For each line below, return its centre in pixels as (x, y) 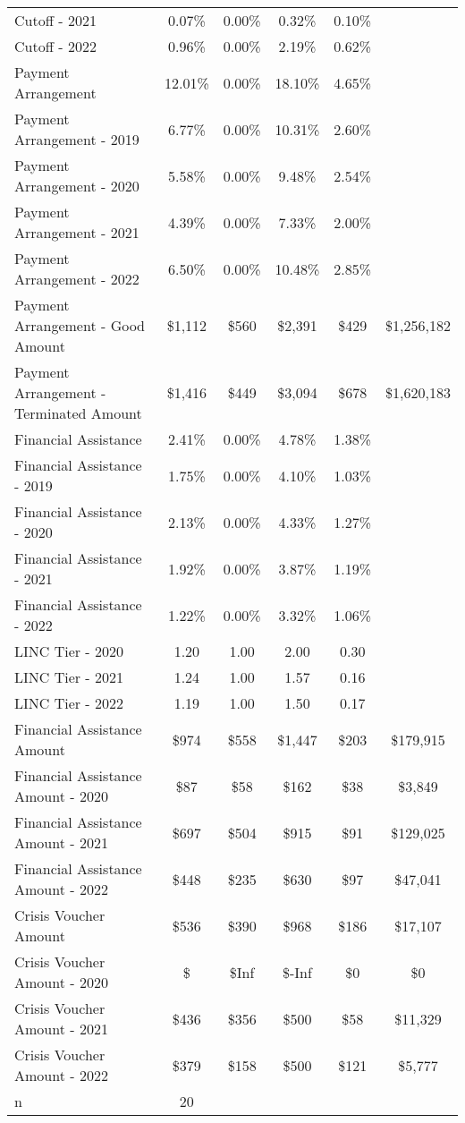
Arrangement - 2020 (77, 186)
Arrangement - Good (80, 325)
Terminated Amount (78, 413)
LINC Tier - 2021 (69, 677)
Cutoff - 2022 (55, 46)
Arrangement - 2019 (77, 139)
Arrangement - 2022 (77, 279)
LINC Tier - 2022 (69, 703)
